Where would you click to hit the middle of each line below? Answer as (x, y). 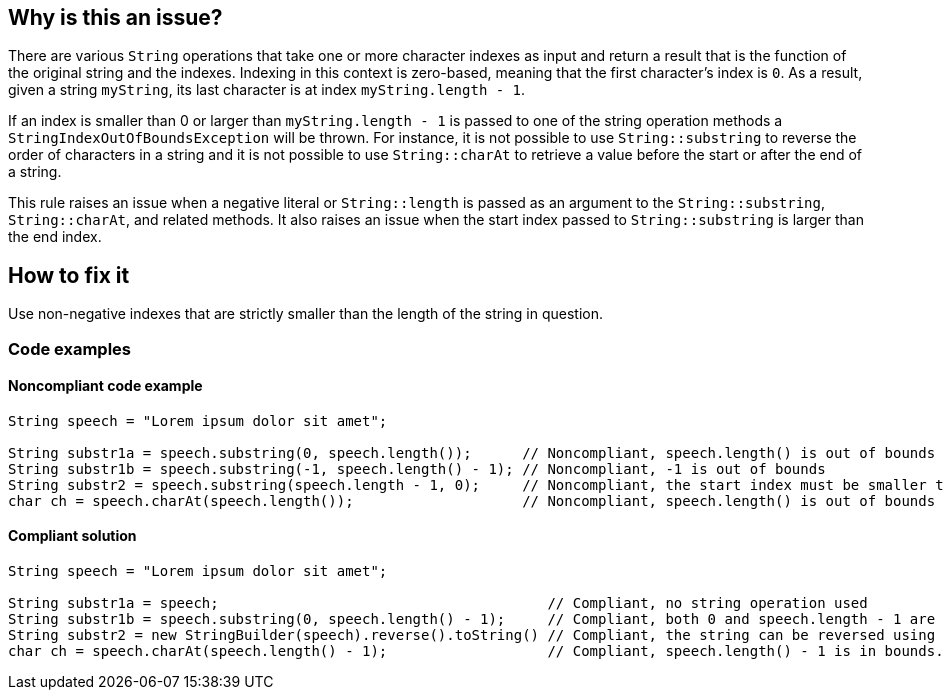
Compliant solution (72, 536)
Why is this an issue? (115, 17)
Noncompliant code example (105, 386)
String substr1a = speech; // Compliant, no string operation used (438, 603)
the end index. (55, 237)
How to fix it (69, 275)
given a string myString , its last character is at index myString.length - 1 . (267, 90)
